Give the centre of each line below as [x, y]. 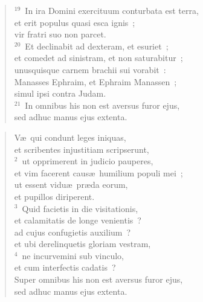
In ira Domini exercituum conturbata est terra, [112, 10]
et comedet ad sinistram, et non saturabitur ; [98, 58]
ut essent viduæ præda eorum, [71, 185]
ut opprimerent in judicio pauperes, [88, 161]
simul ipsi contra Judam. [60, 93]
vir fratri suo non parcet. [60, 34]
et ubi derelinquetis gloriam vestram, [82, 244]
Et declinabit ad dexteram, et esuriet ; [97, 46]
